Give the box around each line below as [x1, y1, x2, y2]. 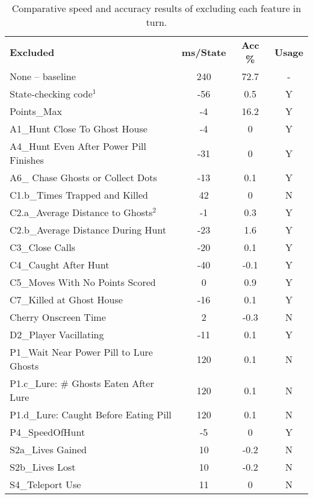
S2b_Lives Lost [10, 460, 76, 474]
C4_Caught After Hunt [10, 258, 110, 271]
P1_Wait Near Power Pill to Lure [10, 345, 153, 359]
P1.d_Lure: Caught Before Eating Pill [10, 408, 172, 421]
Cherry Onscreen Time [10, 310, 106, 324]
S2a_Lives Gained [10, 442, 87, 456]
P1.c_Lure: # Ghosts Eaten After [10, 376, 154, 390]
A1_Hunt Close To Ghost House [10, 122, 147, 135]
